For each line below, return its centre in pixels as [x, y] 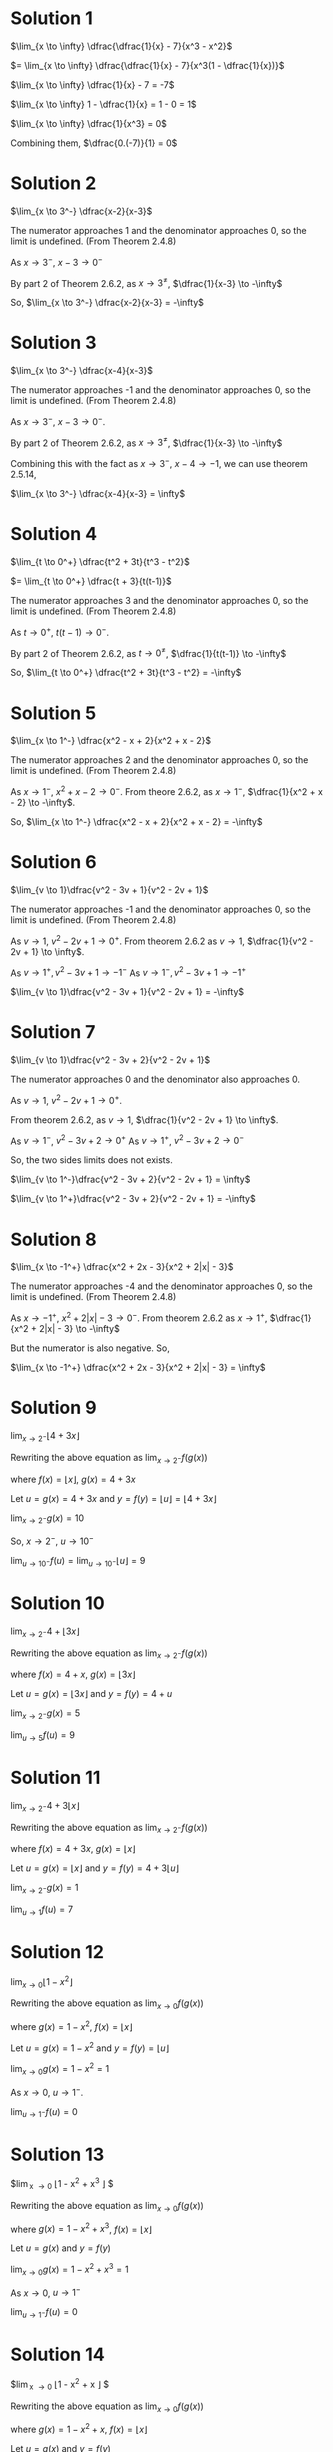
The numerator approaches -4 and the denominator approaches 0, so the [161, 1286]
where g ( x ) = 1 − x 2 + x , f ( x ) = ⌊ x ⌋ [79, 2429]
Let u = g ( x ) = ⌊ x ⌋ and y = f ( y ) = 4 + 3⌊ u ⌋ [95, 1868]
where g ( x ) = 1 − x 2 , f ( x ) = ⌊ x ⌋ [71, 2025]
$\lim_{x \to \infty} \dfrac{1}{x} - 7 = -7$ [92, 84]
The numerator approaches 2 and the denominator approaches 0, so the [159, 760]
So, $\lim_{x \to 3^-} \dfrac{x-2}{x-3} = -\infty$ [107, 303]
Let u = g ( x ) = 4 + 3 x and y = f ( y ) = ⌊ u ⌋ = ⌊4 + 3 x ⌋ [113, 1498]
